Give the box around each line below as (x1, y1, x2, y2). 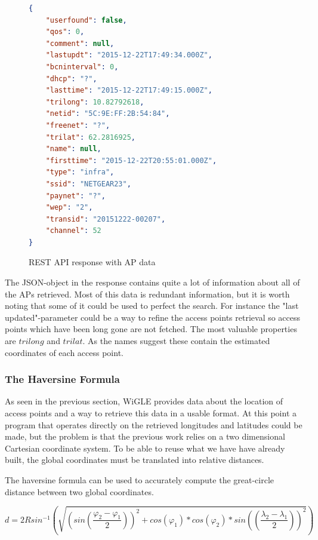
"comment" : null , (45, 39, 115, 48)
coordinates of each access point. (5, 346, 124, 358)
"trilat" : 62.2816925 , (45, 133, 136, 142)
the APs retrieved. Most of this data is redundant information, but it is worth (5, 287, 290, 300)
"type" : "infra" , (45, 168, 115, 177)
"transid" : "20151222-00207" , (45, 214, 166, 223)
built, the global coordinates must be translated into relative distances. (5, 453, 264, 466)
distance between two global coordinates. (5, 485, 154, 498)
